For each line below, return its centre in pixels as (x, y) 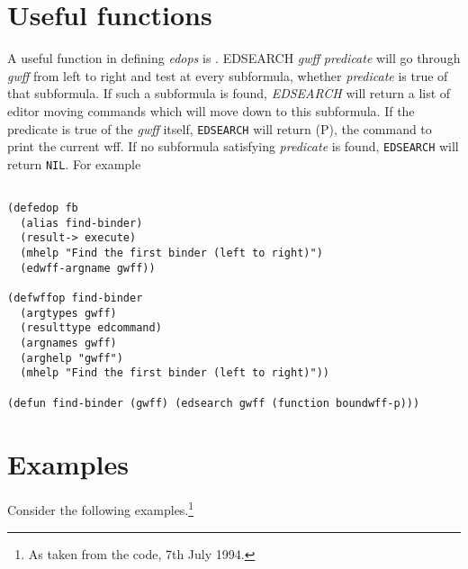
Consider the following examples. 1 (101, 509)
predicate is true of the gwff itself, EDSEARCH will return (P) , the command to (220, 128)
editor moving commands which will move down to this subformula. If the (211, 110)
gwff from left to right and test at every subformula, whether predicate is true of (228, 75)
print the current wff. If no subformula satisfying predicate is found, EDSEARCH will (233, 146)
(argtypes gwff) (68, 313)
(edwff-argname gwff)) (88, 268)
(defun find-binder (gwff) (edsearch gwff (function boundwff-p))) (214, 403)
